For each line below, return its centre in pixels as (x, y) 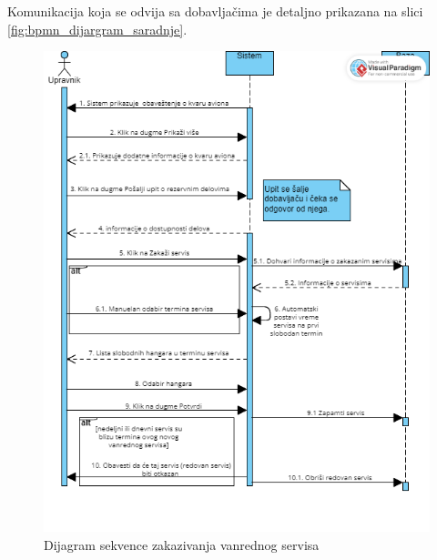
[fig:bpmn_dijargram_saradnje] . (97, 29)
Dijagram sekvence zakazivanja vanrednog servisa (182, 544)
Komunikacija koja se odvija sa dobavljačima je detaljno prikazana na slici (215, 11)
